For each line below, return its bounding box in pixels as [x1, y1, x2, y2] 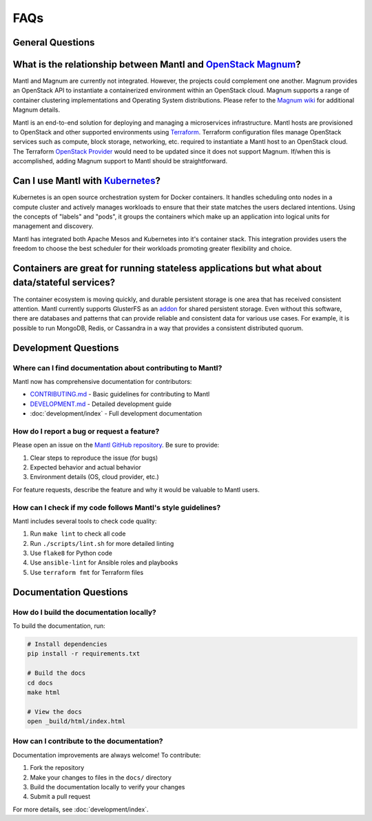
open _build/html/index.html [27, 718, 126, 725]
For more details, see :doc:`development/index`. [12, 805, 149, 813]
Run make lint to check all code [30, 529, 126, 538]
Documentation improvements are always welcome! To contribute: [12, 751, 201, 759]
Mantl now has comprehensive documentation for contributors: [12, 377, 192, 385]
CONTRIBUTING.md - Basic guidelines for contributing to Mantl [30, 390, 210, 398]
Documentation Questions [12, 586, 129, 598]
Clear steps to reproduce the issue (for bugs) [30, 454, 158, 462]
